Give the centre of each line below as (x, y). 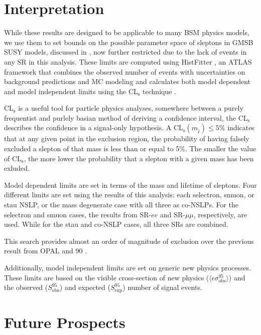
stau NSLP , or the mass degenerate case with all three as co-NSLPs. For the (121, 205)
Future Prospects (65, 322)
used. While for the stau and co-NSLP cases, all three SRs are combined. (116, 224)
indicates (241, 127)
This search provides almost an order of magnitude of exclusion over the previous (129, 241)
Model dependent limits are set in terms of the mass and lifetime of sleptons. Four (130, 185)
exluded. (17, 168)
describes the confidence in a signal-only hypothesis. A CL (94, 127)
